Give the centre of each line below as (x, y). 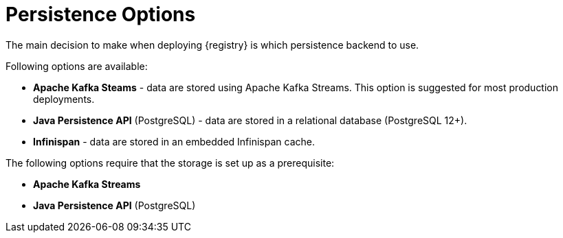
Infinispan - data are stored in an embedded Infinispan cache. (174, 141)
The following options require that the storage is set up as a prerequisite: (170, 163)
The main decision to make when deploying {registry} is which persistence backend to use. (212, 45)
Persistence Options (101, 14)
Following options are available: (77, 66)
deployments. (64, 99)
